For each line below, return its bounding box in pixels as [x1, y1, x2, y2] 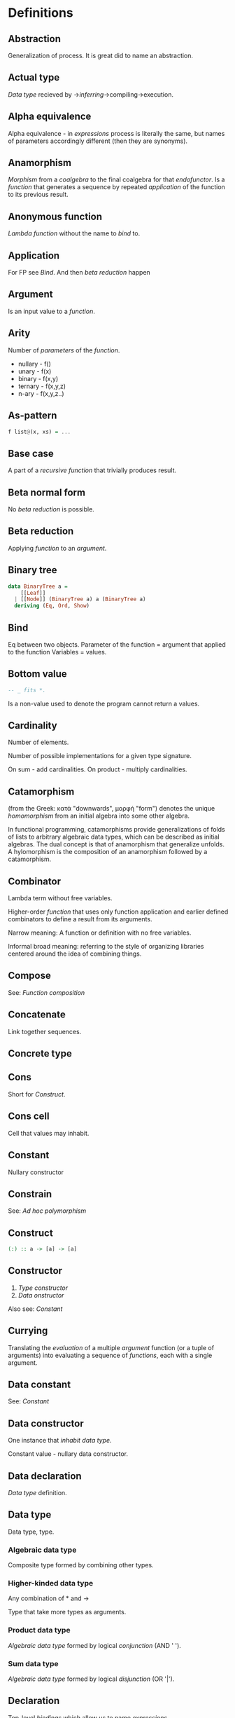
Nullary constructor [8, 1168, 64, 1176]
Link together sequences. [8, 1027, 82, 1036]
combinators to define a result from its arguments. [8, 915, 152, 923]
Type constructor [17, 1284, 69, 1292]
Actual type [8, 71, 60, 83]
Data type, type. [8, 1527, 55, 1536]
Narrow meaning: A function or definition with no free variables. [8, 928, 192, 937]
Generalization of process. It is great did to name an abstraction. [8, 51, 194, 60]
